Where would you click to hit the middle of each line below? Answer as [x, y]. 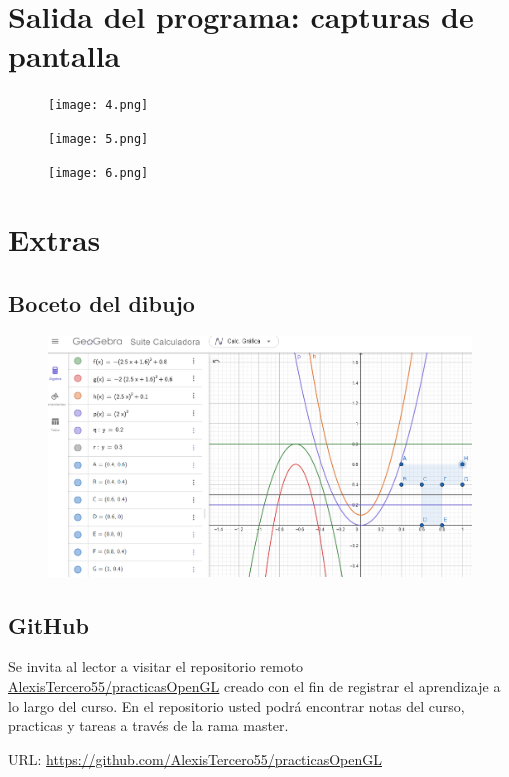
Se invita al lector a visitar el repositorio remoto [156, 666]
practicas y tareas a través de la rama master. [148, 725]
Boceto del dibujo [101, 303]
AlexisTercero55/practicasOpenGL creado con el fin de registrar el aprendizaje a [254, 686]
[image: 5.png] [98, 138]
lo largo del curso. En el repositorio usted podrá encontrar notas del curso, [236, 705]
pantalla [64, 55]
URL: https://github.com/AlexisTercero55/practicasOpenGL [195, 758]
